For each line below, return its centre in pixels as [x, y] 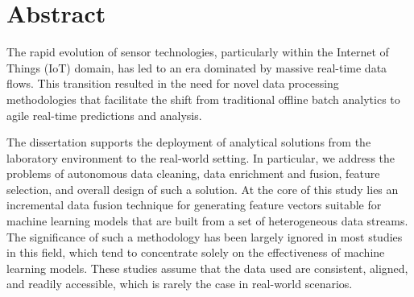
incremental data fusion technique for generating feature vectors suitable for [194, 205]
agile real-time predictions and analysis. [104, 115]
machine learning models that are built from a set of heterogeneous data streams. [207, 221]
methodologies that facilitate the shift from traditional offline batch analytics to [203, 99]
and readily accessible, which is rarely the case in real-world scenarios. [180, 284]
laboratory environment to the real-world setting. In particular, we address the [201, 157]
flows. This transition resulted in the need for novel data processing [173, 83]
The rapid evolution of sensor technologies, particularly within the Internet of [198, 52]
